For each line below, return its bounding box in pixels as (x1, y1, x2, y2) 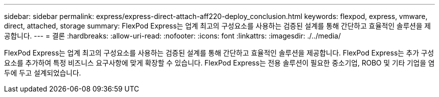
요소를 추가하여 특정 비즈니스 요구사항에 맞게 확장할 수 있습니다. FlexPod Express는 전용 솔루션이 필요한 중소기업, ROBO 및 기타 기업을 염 (4, 58, 435, 67)
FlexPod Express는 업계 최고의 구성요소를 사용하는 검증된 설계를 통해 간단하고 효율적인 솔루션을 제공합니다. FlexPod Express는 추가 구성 (4, 48, 434, 57)
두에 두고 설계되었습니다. (4, 68, 81, 77)
